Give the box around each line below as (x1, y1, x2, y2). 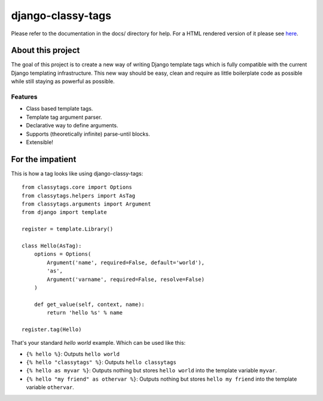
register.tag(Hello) (22, 326, 82, 333)
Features (11, 93, 38, 101)
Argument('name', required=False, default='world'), (47, 259, 205, 266)
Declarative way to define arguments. (26, 122, 119, 129)
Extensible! (26, 138, 54, 146)
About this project (11, 45, 80, 56)
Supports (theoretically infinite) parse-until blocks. (26, 130, 150, 137)
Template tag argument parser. (26, 114, 102, 121)
